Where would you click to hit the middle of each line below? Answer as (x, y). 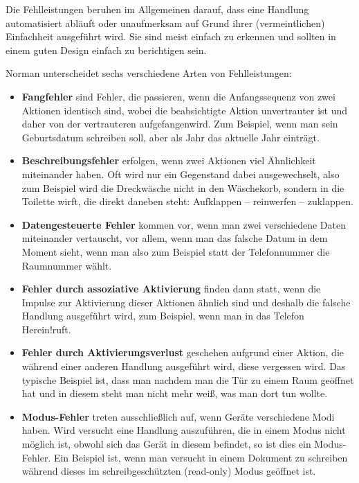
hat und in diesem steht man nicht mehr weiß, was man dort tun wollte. (175, 393)
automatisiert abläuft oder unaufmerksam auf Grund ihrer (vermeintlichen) (165, 23)
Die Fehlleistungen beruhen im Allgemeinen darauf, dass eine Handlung (157, 9)
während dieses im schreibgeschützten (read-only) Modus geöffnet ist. (169, 471)
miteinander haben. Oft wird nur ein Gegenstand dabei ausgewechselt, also (181, 174)
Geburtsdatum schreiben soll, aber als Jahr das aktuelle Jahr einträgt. (171, 137)
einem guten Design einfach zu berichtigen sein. (106, 50)
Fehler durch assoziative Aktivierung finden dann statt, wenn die (171, 289)
